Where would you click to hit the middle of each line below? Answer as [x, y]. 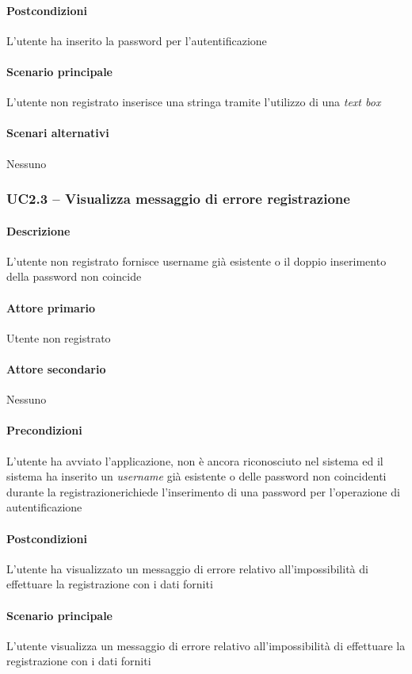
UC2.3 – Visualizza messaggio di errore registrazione [178, 199]
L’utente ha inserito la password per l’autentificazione [137, 40]
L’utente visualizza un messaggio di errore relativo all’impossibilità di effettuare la [206, 645]
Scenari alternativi [58, 133]
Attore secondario [56, 368]
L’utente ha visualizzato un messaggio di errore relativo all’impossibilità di [187, 568]
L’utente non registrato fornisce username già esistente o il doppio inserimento [196, 260]
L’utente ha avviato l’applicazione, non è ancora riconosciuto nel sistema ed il [195, 460]
